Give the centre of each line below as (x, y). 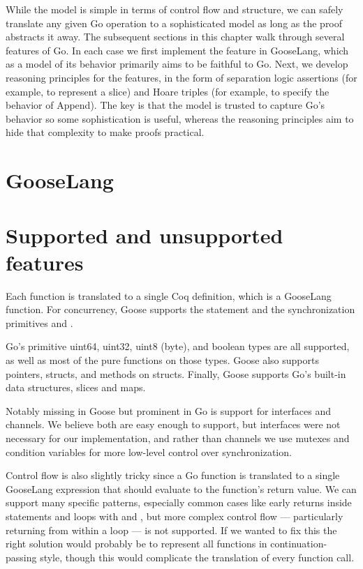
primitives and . (39, 323)
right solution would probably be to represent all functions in (136, 544)
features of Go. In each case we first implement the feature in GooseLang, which (177, 50)
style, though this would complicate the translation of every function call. (197, 557)
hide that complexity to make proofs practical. (105, 132)
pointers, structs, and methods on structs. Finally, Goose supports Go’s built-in (176, 373)
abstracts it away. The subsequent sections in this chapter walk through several (175, 37)
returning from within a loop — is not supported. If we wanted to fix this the (171, 530)
